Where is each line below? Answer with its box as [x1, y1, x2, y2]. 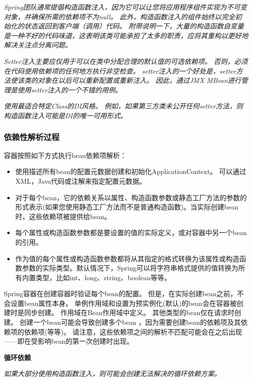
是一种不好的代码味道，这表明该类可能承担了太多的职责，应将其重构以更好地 [4, 30, 248, 40]
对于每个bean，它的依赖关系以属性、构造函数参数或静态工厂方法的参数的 [15, 192, 247, 202]
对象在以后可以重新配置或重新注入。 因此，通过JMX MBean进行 [37, 75, 241, 85]
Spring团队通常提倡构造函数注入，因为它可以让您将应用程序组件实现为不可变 [4, 2, 247, 12]
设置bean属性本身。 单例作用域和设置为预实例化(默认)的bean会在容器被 [10, 298, 237, 308]
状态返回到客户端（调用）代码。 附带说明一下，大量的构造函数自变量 [24, 21, 244, 31]
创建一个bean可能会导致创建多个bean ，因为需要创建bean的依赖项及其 [19, 317, 241, 327]
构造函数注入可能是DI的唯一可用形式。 [4, 110, 127, 120]
